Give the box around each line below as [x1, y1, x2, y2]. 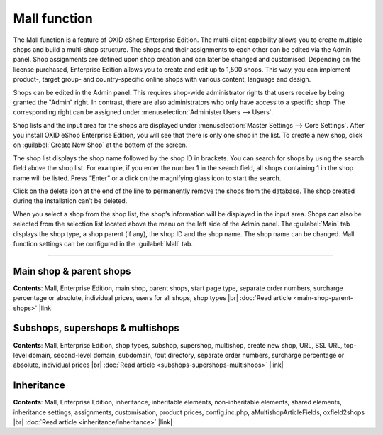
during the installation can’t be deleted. [13, 197, 128, 205]
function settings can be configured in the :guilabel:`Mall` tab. [13, 239, 193, 248]
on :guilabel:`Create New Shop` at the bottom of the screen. [13, 141, 188, 149]
